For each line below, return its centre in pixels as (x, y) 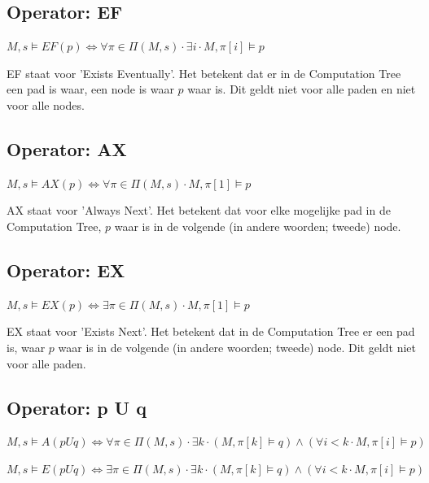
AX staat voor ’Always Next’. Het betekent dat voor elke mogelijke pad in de (199, 210)
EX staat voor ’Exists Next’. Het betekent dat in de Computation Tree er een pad (211, 331)
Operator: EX (66, 270)
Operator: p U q (77, 407)
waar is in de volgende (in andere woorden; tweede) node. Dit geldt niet (237, 347)
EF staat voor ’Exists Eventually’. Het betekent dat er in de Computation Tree (204, 73)
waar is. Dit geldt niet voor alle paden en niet (302, 89)
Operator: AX (67, 148)
